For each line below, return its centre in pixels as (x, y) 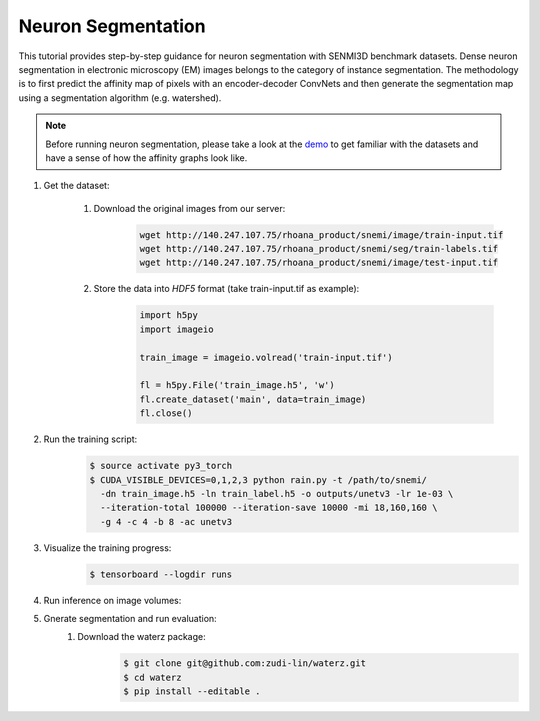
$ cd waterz (152, 677)
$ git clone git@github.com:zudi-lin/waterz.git (245, 663)
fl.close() (166, 413)
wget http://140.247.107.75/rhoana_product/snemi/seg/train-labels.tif (319, 249)
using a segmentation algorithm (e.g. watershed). (120, 97)
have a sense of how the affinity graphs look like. (146, 157)
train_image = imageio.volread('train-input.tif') (266, 357)
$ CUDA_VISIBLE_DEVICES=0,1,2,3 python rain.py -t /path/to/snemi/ (258, 479)
